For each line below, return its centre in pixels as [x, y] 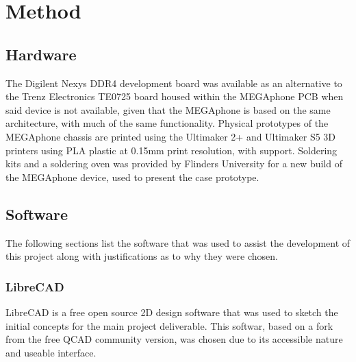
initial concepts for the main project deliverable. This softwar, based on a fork [169, 325]
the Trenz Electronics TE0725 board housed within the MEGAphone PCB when [175, 96]
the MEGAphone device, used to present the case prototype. [132, 177]
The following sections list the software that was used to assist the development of [178, 242]
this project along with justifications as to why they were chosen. [142, 256]
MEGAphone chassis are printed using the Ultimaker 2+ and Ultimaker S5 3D [171, 136]
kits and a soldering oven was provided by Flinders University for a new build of [174, 164]
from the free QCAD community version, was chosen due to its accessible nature [174, 339]
